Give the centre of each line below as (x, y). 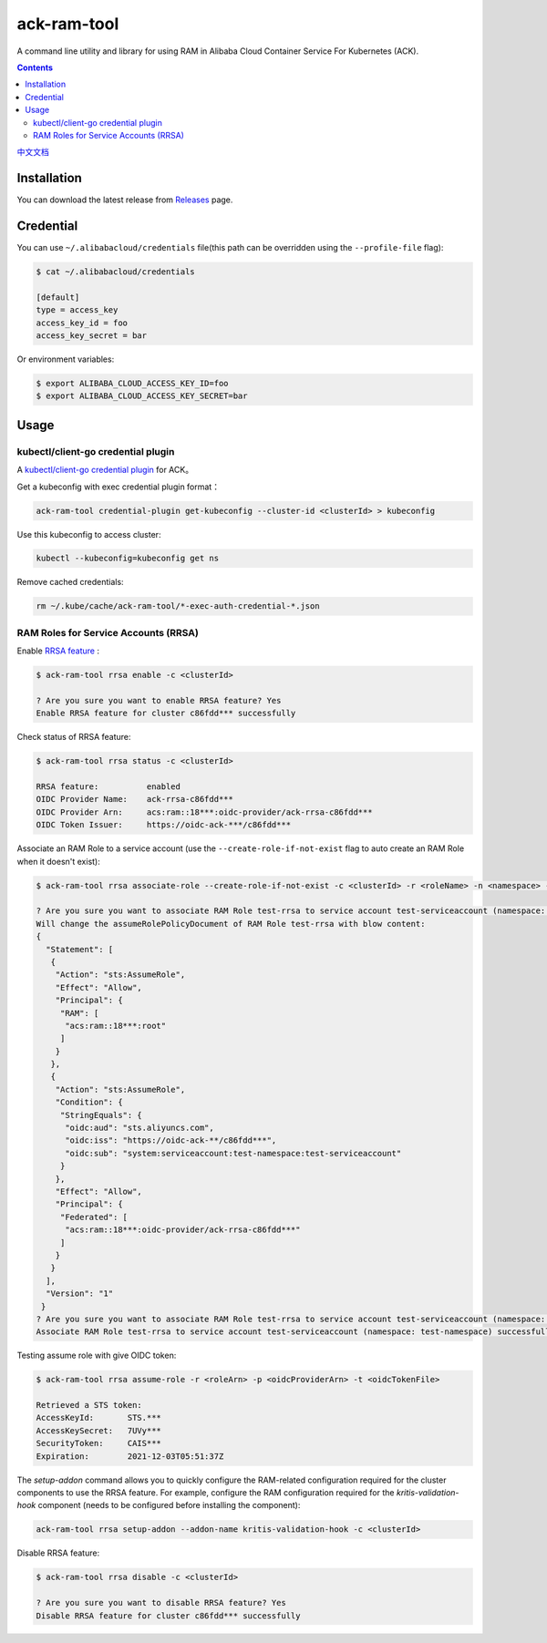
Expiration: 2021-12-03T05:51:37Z (130, 1456)
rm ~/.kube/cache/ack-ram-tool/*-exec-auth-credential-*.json (178, 606)
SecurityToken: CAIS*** (98, 1443)
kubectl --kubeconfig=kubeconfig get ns (127, 559)
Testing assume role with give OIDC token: (97, 1355)
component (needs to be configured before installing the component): (169, 1505)
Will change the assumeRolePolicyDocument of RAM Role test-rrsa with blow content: (231, 924)
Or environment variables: (66, 359)
